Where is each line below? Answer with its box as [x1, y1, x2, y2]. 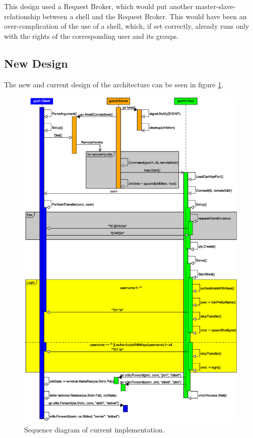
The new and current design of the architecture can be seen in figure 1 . [4, 79, 224, 89]
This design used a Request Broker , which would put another [4, 1, 193, 11]
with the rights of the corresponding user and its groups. [4, 30, 179, 41]
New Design [4, 55, 68, 71]
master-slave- [195, 1, 236, 11]
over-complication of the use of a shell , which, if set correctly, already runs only [4, 21, 249, 31]
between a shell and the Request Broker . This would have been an [42, 11, 247, 21]
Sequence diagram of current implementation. [24, 424, 165, 434]
